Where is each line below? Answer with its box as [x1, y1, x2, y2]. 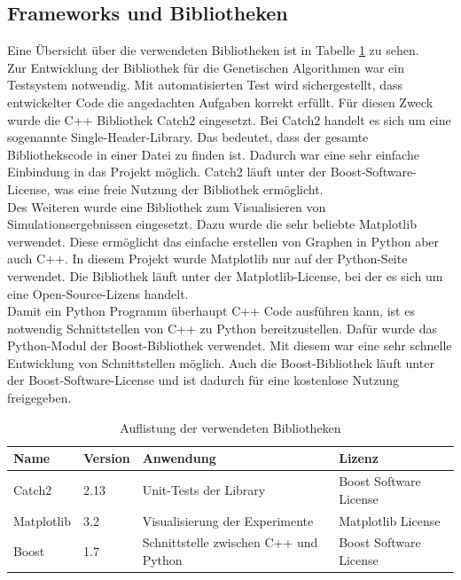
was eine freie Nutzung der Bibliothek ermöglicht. [54, 179, 324, 198]
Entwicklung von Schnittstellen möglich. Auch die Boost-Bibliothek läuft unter [7, 353, 434, 372]
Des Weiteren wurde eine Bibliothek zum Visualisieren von [7, 197, 326, 216]
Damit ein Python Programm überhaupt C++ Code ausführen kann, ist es [7, 302, 415, 320]
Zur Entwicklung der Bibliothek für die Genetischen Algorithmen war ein [7, 58, 405, 76]
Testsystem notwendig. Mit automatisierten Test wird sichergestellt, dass [7, 75, 403, 94]
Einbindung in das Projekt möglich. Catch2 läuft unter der [7, 162, 326, 181]
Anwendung [142, 449, 216, 467]
